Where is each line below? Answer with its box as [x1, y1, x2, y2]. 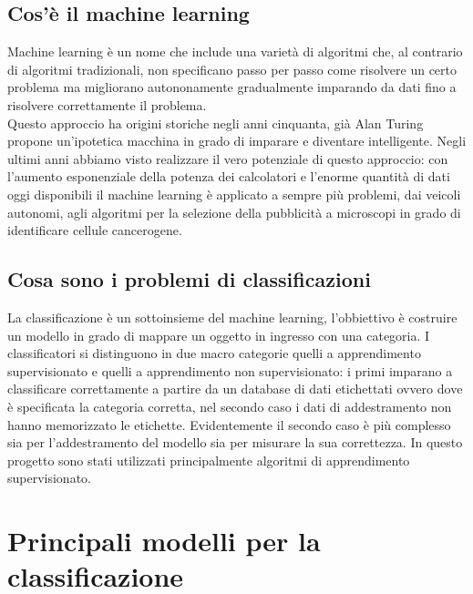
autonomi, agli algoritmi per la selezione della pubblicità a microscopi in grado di [7, 202, 461, 221]
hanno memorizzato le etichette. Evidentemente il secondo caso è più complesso [7, 415, 451, 434]
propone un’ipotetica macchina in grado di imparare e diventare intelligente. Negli [7, 131, 467, 150]
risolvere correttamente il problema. [7, 95, 207, 114]
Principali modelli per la [7, 522, 321, 559]
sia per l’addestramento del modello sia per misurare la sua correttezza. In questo [7, 433, 463, 452]
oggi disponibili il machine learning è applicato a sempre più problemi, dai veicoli [7, 184, 461, 203]
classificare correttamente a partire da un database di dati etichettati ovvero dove [7, 379, 463, 398]
